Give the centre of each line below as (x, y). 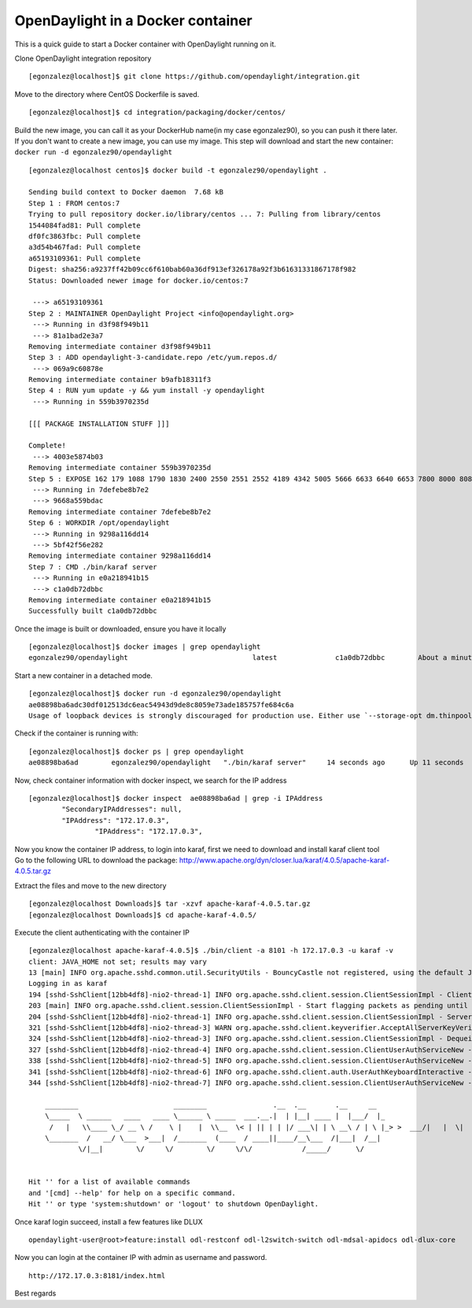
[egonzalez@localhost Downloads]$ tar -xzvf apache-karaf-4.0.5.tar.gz (170, 904)
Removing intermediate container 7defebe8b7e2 (120, 511)
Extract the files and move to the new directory (90, 885)
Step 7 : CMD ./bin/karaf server (93, 567)
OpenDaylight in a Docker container (133, 20)
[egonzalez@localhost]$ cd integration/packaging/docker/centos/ (157, 113)
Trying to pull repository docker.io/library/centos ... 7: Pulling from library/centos (205, 214)
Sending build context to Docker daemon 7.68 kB (126, 192)
